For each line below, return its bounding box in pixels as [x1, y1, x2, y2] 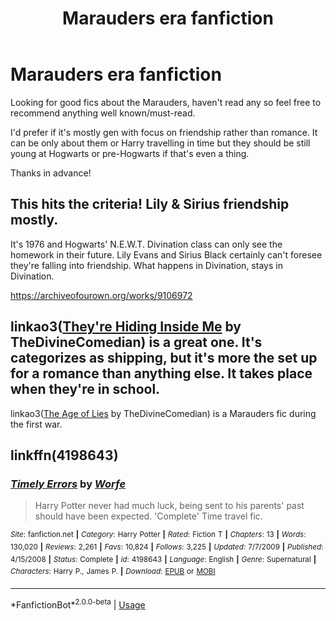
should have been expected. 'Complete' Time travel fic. [34, 510, 263, 522]
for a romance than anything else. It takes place [10, 365, 313, 382]
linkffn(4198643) [10, 447, 119, 464]
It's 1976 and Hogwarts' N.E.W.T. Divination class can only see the [10, 238, 283, 250]
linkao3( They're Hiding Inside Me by [10, 318, 242, 336]
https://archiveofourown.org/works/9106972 [10, 289, 193, 301]
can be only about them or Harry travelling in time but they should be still [10, 137, 311, 149]
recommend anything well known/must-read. [10, 107, 196, 119]
